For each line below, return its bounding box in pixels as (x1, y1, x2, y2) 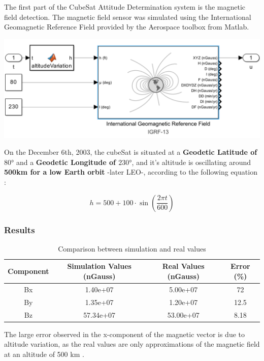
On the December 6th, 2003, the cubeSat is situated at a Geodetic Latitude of (4, 147, 257, 157)
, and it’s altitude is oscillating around (131, 156, 251, 167)
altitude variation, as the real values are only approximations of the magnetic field (4, 339, 260, 349)
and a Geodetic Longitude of (16, 156, 116, 167)
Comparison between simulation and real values (58, 243, 206, 254)
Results (4, 223, 35, 236)
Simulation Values (67, 261, 131, 271)
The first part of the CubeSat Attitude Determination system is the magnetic (4, 2, 246, 12)
